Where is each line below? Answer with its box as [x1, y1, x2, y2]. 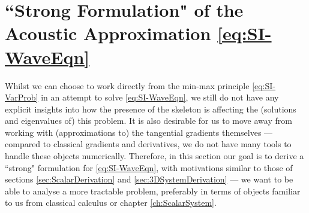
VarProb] [5, 91, 38, 104]
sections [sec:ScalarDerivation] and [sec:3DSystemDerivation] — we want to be [5, 173, 293, 185]
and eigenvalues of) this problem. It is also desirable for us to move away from [5, 114, 292, 127]
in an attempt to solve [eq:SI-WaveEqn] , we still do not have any [41, 91, 279, 104]
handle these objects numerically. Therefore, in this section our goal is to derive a [5, 150, 304, 162]
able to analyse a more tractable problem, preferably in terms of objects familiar [5, 184, 301, 197]
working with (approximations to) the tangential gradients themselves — [5, 126, 273, 138]
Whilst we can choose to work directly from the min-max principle [5, 79, 250, 92]
